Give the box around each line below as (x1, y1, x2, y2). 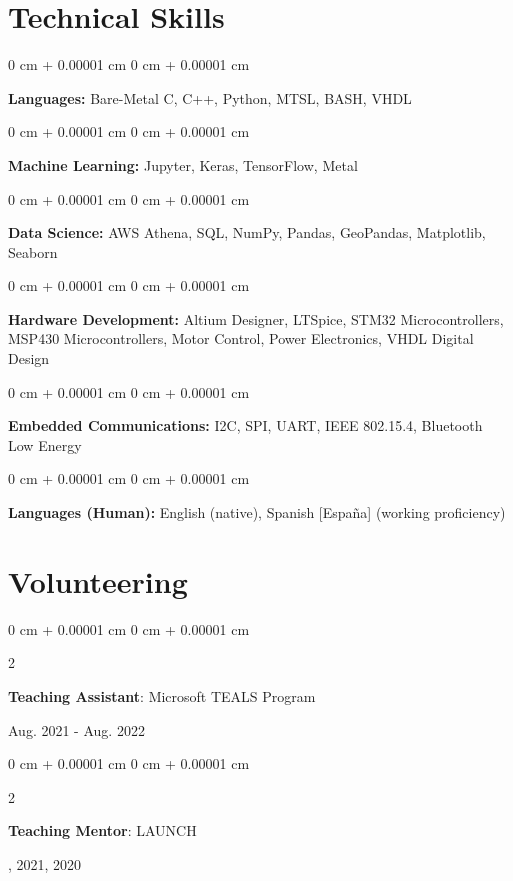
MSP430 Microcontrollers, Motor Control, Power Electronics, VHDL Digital (8, 328, 474, 349)
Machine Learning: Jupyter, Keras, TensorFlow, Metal (8, 154, 358, 175)
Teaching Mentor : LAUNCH (8, 820, 197, 841)
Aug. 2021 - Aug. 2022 (8, 719, 145, 740)
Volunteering (8, 560, 188, 601)
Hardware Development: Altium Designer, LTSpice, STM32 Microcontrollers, (8, 308, 504, 329)
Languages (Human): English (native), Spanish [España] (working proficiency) (8, 502, 506, 523)
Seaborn (8, 241, 58, 262)
